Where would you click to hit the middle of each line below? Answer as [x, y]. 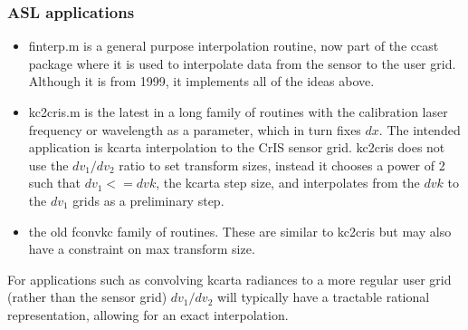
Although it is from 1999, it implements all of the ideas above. [201, 81]
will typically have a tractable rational [323, 297]
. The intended [420, 129]
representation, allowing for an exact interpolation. [148, 314]
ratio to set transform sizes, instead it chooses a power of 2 [282, 165]
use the [48, 165]
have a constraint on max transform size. [142, 249]
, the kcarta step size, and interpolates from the [288, 183]
